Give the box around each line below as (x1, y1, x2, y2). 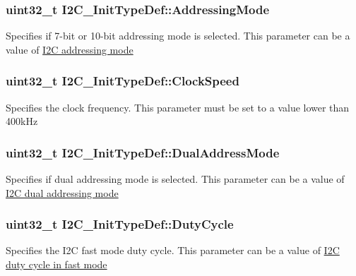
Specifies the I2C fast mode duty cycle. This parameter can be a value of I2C (6, 243, 340, 258)
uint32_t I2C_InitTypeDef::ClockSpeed (6, 72, 239, 90)
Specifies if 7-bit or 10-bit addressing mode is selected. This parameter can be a (6, 28, 350, 43)
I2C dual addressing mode (6, 185, 119, 200)
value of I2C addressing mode (6, 42, 133, 56)
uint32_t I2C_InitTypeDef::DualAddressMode (6, 143, 280, 161)
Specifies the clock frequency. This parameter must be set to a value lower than (6, 100, 350, 114)
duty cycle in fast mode (6, 257, 107, 272)
